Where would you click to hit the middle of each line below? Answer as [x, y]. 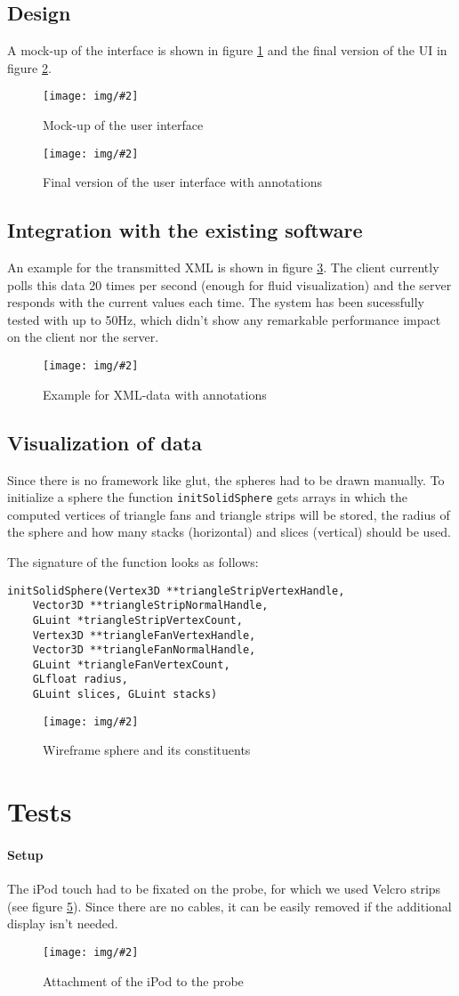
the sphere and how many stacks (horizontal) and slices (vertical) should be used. [229, 532]
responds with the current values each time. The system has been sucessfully [216, 302]
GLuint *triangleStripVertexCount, [137, 620]
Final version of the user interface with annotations [183, 182]
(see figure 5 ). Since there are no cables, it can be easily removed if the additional [229, 906]
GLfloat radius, [81, 680]
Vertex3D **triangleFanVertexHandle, [144, 635]
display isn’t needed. [63, 923]
